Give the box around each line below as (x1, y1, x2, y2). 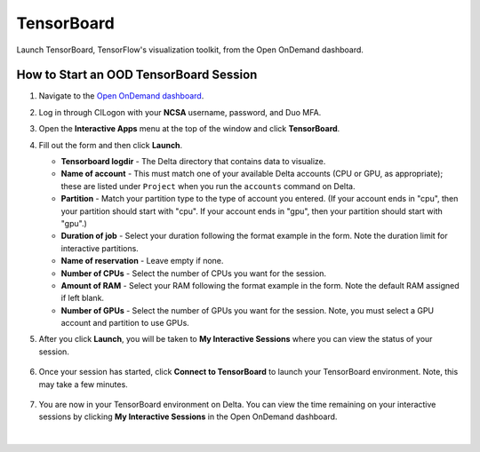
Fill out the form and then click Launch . (38, 139, 183, 150)
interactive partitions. (60, 242, 140, 253)
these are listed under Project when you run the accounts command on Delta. (60, 180, 356, 191)
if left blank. (60, 293, 105, 304)
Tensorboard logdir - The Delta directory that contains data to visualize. (60, 156, 326, 167)
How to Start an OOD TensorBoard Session (16, 67, 258, 83)
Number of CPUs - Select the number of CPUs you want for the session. (60, 267, 327, 279)
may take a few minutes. (38, 378, 128, 390)
